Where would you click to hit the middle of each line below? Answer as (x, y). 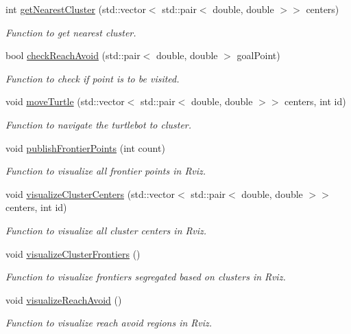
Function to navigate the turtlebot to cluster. (99, 124)
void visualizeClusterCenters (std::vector (90, 193)
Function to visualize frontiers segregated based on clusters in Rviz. (146, 277)
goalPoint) (258, 55)
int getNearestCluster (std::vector (76, 9)
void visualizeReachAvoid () (64, 299)
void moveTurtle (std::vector (65, 101)
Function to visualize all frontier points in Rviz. (106, 171)
